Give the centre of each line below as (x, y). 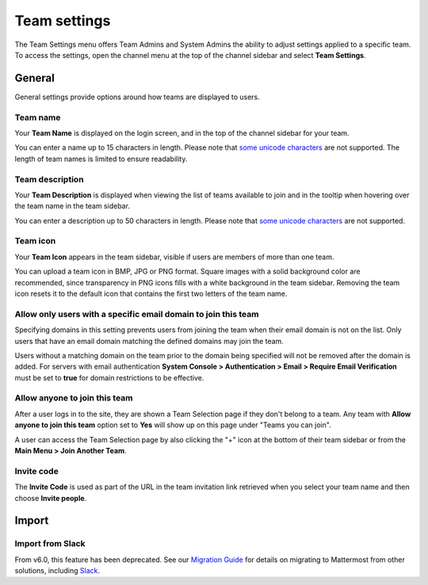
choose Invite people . (51, 498)
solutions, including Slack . (57, 571)
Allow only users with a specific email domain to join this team (137, 314)
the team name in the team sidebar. (73, 206)
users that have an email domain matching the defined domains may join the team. (149, 341)
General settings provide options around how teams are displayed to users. (138, 97)
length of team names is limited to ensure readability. (101, 159)
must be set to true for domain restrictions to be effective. (109, 377)
